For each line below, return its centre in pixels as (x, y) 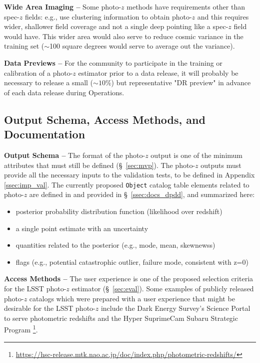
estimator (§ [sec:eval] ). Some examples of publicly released (163, 288)
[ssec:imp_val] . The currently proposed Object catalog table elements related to (127, 184)
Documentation (45, 134)
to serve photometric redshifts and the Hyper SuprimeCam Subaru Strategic (121, 318)
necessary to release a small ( (49, 82)
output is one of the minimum (196, 155)
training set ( (24, 46)
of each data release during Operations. (64, 92)
